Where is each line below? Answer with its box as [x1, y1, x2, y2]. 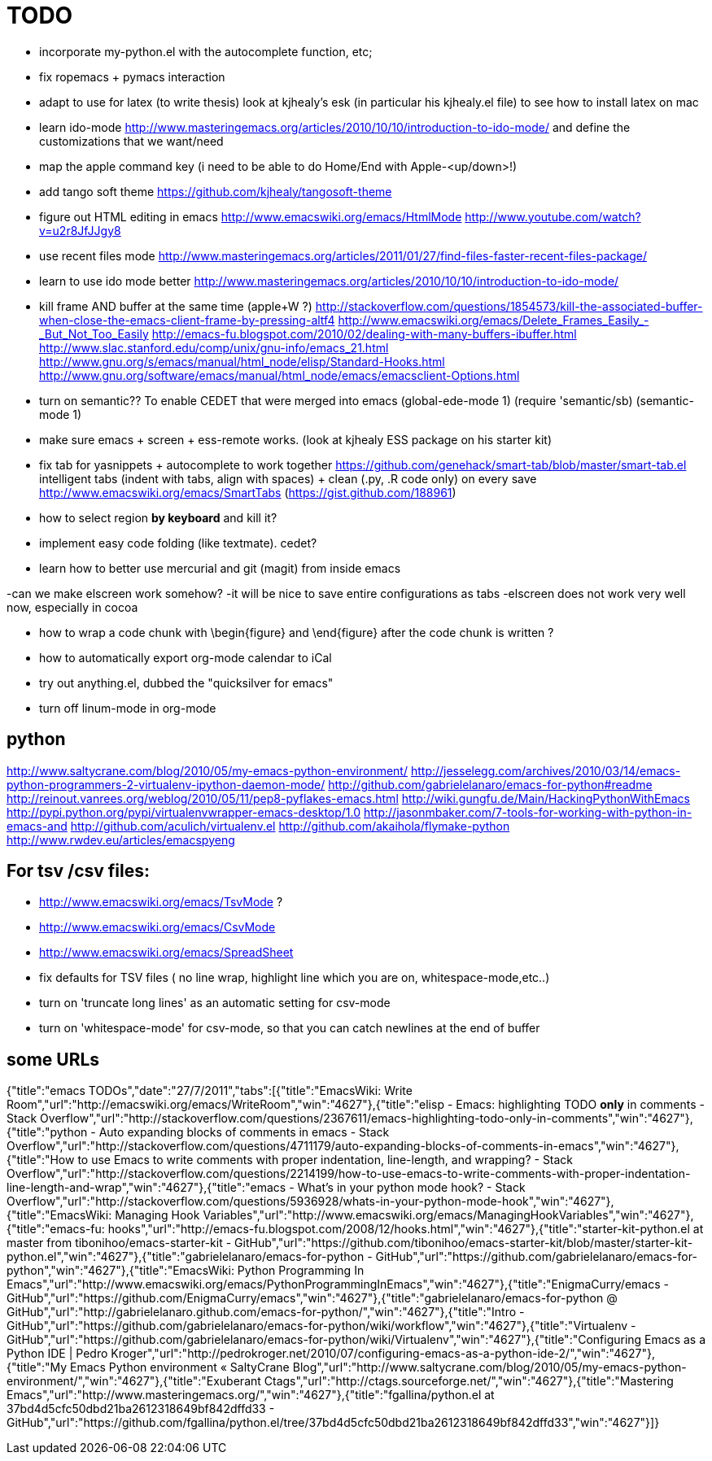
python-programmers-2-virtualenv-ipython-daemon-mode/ [7, 777, 325, 792]
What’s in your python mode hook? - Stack [297, 1180, 526, 1195]
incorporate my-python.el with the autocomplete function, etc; [39, 44, 373, 59]
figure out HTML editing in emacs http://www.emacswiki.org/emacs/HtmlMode [39, 209, 462, 224]
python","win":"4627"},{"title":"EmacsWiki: [7, 1263, 234, 1278]
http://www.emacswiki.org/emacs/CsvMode [39, 920, 276, 935]
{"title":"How [7, 1153, 75, 1167]
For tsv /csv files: [7, 861, 151, 882]
